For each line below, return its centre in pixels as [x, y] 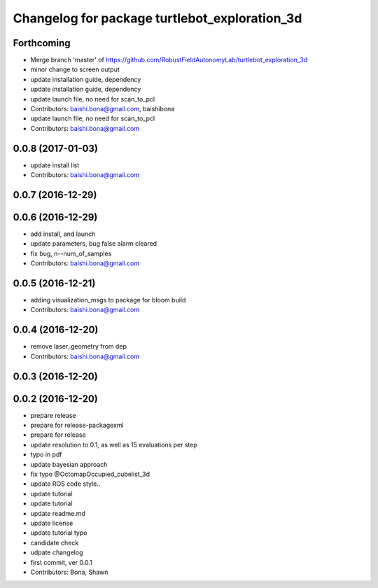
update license [52, 523]
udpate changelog [57, 552]
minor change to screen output [75, 69]
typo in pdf [46, 454]
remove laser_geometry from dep [79, 346]
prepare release [53, 415]
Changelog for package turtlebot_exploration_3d [157, 18]
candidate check [55, 542]
